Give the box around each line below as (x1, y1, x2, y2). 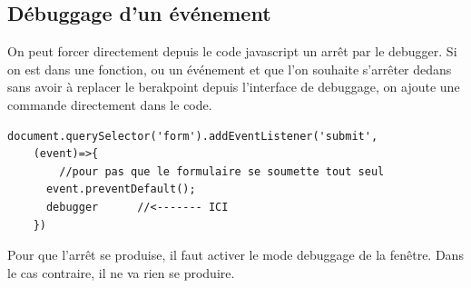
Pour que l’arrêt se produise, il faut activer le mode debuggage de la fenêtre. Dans (7, 245, 464, 264)
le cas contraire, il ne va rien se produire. (7, 263, 235, 282)
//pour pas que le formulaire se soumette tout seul (59, 164, 385, 178)
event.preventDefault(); (45, 183, 196, 196)
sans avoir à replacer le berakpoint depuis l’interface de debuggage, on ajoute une (7, 77, 460, 96)
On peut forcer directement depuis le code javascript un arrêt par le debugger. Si (7, 42, 457, 61)
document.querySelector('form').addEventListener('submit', (7, 129, 378, 143)
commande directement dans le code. (7, 94, 212, 114)
